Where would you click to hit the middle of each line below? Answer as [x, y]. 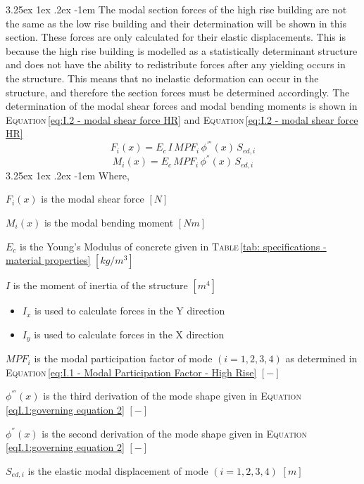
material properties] [48, 260]
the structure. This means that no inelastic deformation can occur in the [162, 78]
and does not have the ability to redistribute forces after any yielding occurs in [176, 64]
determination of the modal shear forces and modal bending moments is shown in [182, 106]
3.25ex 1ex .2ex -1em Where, [68, 175]
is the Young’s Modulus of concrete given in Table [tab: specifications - [173, 246]
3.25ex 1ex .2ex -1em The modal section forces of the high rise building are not [176, 9]
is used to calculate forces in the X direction [129, 334]
